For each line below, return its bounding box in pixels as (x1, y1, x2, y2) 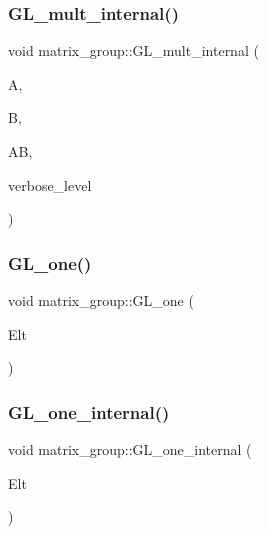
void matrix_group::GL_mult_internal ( (8, 40, 259, 61)
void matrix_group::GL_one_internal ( (8, 439, 252, 459)
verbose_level (8, 174, 92, 195)
